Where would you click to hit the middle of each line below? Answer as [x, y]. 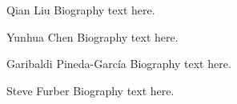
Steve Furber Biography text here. [90, 90]
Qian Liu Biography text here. [81, 10]
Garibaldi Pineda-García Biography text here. [119, 64]
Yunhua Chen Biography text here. [92, 36]
